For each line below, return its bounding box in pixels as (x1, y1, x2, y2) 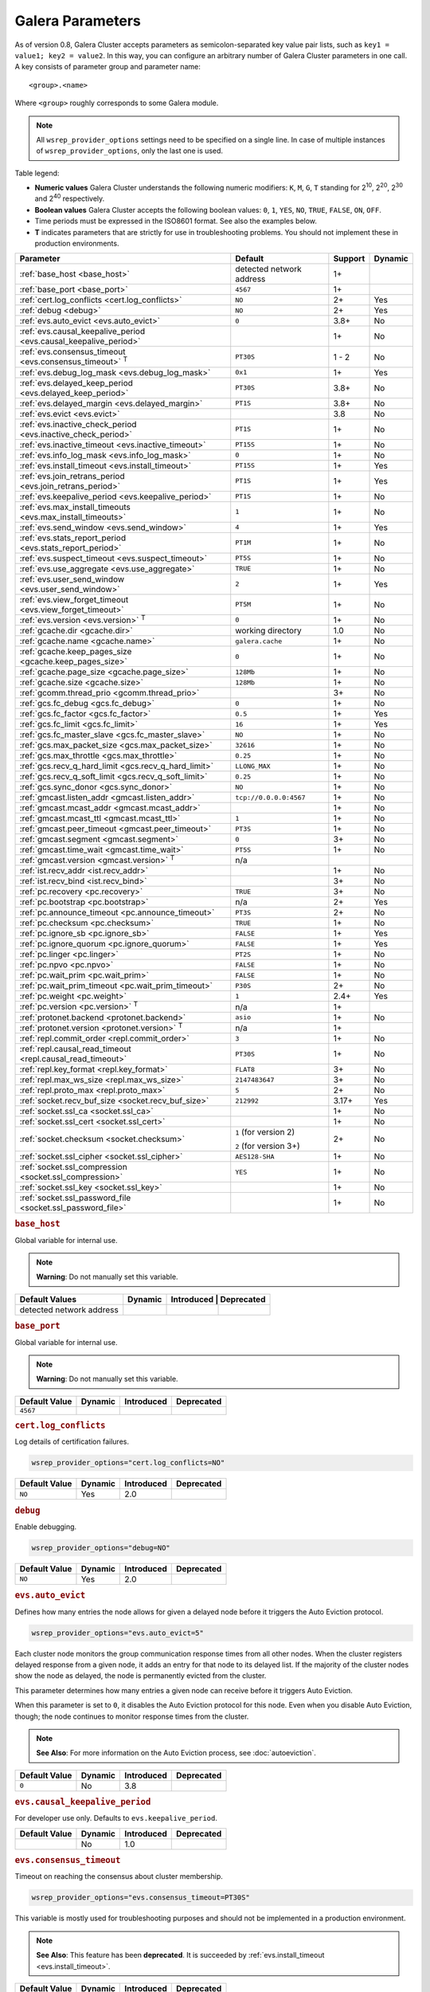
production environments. (34, 239, 119, 249)
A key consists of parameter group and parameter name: (14, 62, 201, 72)
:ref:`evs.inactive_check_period (19, 418, 137, 429)
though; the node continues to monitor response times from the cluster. (14, 1712, 249, 1721)
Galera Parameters (14, 12, 141, 29)
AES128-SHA (235, 1152, 275, 1161)
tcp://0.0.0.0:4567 (235, 793, 306, 802)
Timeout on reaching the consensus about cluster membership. (14, 1872, 223, 1881)
